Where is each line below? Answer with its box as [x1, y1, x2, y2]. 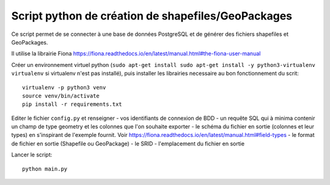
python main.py [22, 165, 68, 172]
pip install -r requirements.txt [22, 101, 122, 108]
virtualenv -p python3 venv [22, 84, 106, 91]
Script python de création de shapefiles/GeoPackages [11, 9, 293, 23]
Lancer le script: [11, 151, 53, 158]
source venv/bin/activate [22, 92, 100, 99]
